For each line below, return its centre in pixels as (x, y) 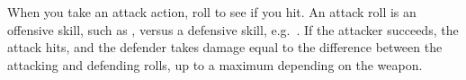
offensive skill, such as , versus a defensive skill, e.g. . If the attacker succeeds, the (233, 29)
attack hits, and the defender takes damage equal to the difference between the (225, 47)
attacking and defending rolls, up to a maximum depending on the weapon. (215, 64)
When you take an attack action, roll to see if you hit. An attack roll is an (212, 12)
